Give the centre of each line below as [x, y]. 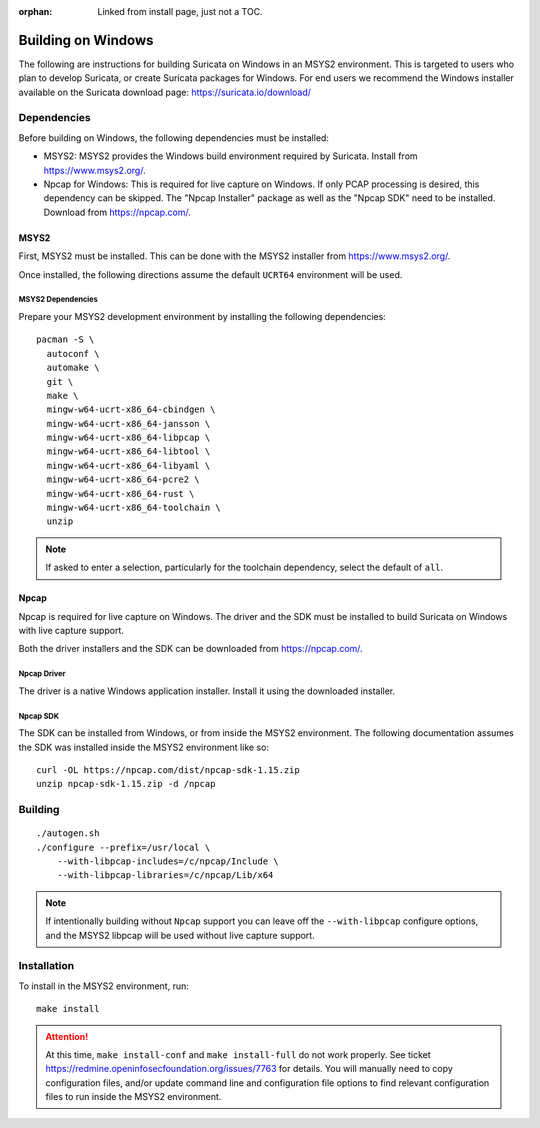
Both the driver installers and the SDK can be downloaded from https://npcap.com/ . [191, 649]
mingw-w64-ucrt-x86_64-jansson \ [128, 423]
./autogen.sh [68, 833]
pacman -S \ [65, 339]
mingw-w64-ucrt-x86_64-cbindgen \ [131, 409]
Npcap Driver [42, 674]
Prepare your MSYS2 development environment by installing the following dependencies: [202, 316]
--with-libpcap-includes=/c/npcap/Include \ [167, 861]
